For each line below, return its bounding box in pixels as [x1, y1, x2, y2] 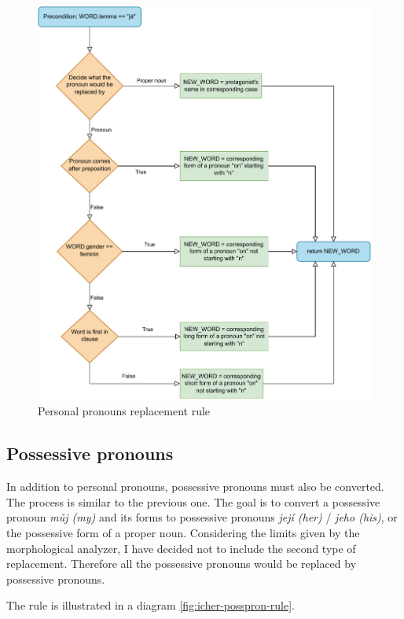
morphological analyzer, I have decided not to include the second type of [6, 540, 356, 556]
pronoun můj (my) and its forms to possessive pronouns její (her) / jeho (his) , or [6, 509, 398, 525]
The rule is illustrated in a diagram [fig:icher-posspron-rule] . [6, 597, 295, 613]
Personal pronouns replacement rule [38, 403, 211, 419]
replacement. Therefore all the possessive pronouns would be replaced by [6, 555, 357, 572]
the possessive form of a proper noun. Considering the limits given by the [6, 524, 360, 540]
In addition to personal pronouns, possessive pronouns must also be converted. [6, 478, 384, 495]
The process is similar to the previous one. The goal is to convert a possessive [6, 493, 380, 510]
